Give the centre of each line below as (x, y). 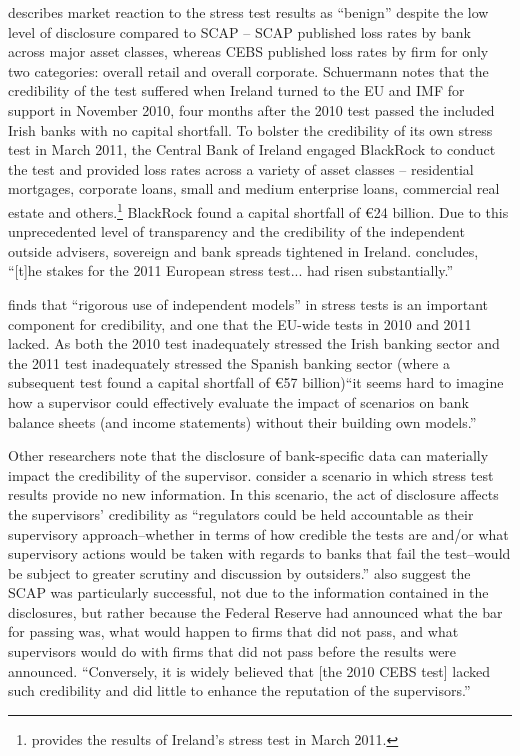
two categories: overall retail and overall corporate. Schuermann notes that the (248, 70)
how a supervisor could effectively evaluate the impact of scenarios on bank (238, 401)
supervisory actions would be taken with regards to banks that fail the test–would (259, 553)
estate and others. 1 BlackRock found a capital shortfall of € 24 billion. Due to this (258, 210)
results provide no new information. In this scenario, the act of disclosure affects (253, 494)
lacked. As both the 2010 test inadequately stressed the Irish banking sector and (254, 343)
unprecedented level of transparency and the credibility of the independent (236, 231)
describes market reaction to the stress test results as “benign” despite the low (248, 12)
